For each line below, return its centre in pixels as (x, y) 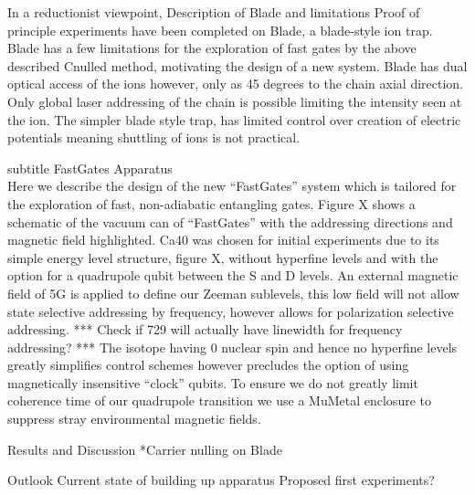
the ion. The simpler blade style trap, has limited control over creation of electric (234, 119)
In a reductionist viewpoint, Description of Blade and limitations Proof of (214, 12)
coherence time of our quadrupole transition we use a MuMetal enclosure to (219, 400)
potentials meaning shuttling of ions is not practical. (154, 137)
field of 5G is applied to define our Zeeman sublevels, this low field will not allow (233, 293)
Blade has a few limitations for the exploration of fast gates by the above (212, 48)
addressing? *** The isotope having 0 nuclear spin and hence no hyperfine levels (232, 347)
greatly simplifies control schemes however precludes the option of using (208, 365)
